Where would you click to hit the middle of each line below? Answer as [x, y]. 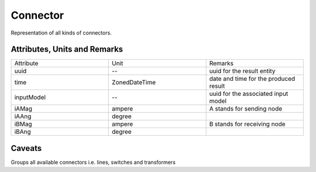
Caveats [26, 148]
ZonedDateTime [134, 82]
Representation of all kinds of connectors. [61, 33]
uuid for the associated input [249, 94]
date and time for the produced [252, 79]
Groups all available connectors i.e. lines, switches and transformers [93, 162]
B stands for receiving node [248, 124]
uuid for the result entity [242, 71]
